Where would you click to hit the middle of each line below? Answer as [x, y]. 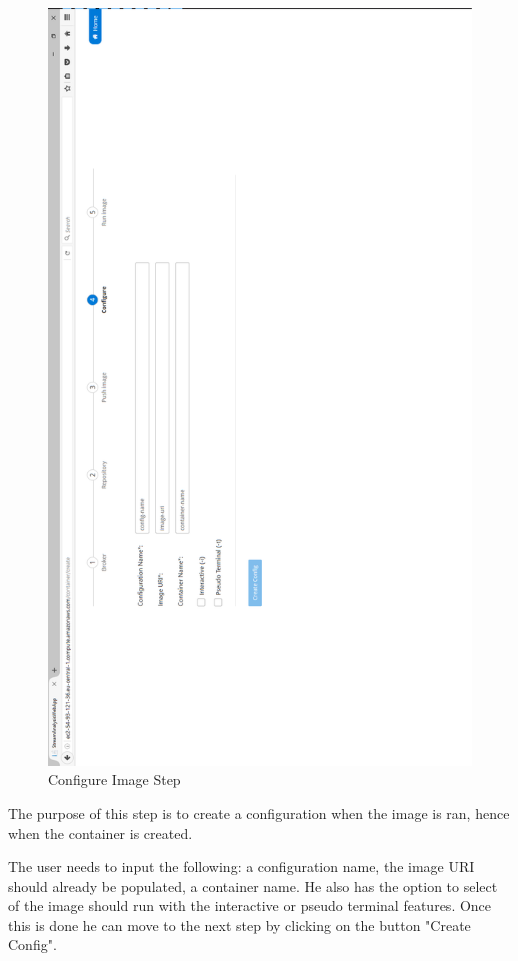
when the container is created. [100, 832]
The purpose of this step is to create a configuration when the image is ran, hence [259, 812]
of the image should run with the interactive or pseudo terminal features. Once [250, 905]
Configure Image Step [114, 779]
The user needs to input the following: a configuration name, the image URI [241, 866]
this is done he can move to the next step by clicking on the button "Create [239, 924]
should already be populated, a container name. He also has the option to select [253, 885]
